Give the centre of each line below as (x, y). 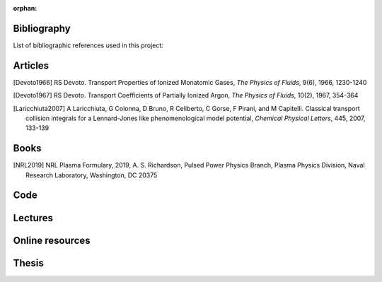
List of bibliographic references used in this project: (88, 45)
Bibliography (42, 28)
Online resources (52, 240)
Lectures (33, 218)
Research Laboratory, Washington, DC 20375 (92, 175)
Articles (31, 65)
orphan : (25, 8)
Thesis (28, 263)
